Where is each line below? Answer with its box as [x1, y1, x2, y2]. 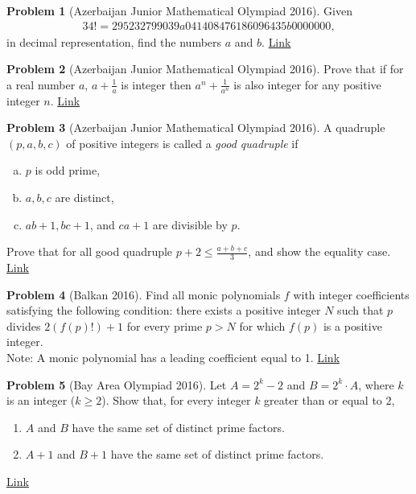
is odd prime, [35, 162, 101, 179]
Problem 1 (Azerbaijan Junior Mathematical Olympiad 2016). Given [6, 2, 352, 19]
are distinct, [55, 189, 114, 206]
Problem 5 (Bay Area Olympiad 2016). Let [6, 376, 227, 393]
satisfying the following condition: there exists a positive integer [6, 302, 321, 319]
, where [358, 376, 394, 393]
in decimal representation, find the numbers [6, 33, 222, 50]
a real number [6, 76, 76, 93]
